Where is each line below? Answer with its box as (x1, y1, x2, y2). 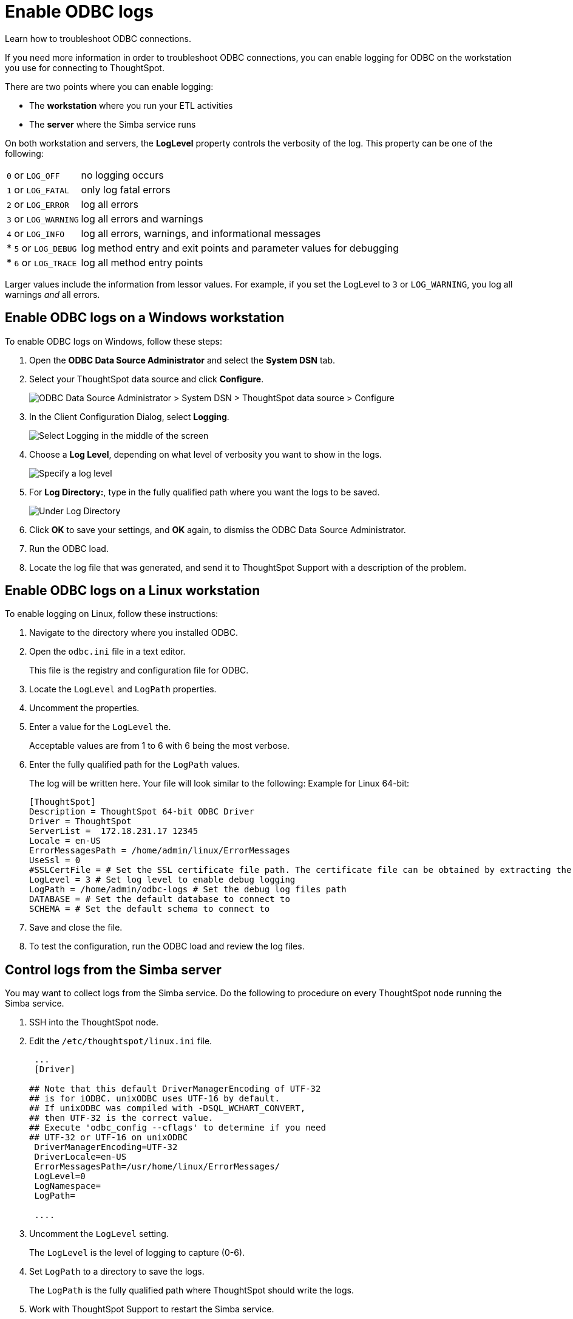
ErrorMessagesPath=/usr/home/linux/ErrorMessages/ (34, 1162, 280, 1172)
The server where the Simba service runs (29, 119, 196, 129)
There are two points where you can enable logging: (5, 81, 214, 92)
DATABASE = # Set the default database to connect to (29, 894, 290, 904)
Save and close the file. (29, 922, 123, 933)
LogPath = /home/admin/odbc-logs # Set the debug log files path (29, 884, 347, 895)
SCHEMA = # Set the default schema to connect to (29, 904, 270, 914)
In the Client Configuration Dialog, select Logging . (29, 411, 229, 422)
